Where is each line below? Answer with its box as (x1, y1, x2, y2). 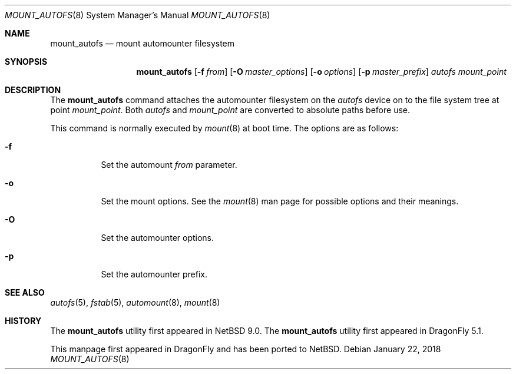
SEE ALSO (5, 287, 45, 297)
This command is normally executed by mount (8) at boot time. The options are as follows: (50, 123, 399, 133)
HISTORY (5, 316, 42, 326)
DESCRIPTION (5, 85, 61, 95)
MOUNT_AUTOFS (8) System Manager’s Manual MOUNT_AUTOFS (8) (5, 10, 270, 20)
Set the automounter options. (101, 233, 214, 243)
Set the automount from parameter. (101, 160, 237, 170)
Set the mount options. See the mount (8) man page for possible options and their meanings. (101, 196, 459, 206)
